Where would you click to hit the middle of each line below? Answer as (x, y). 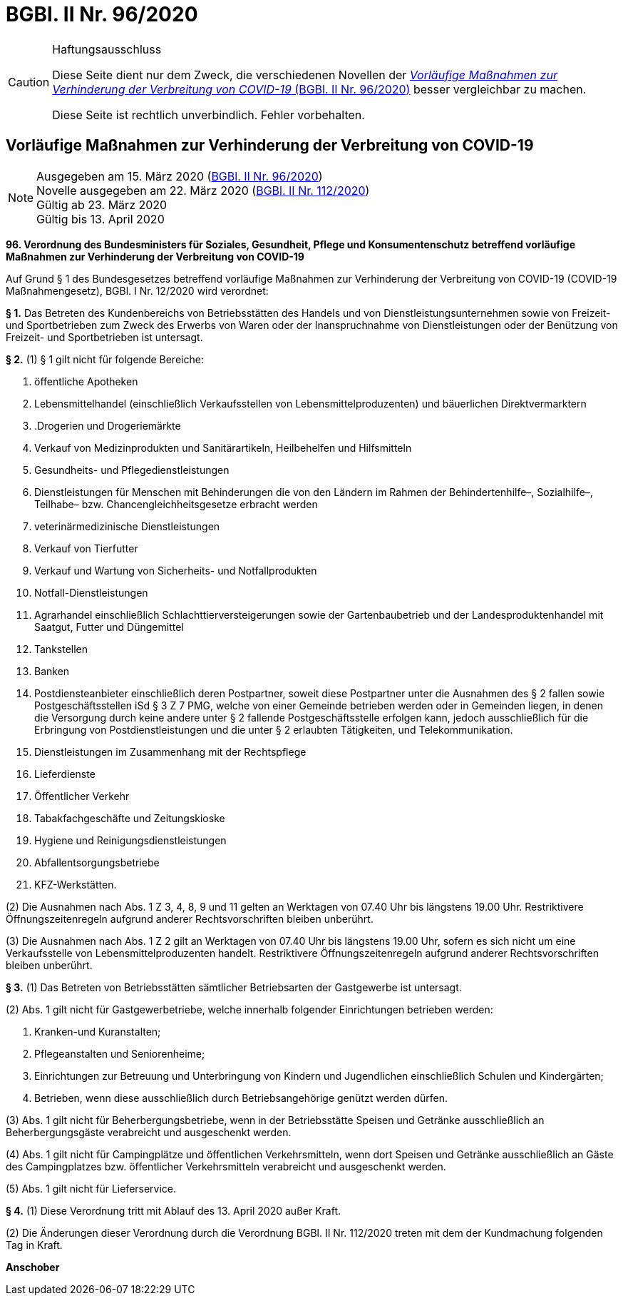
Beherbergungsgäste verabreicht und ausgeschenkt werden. (149, 1132)
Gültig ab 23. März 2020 (102, 204)
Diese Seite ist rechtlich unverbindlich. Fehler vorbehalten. (208, 115)
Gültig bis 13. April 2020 (101, 219)
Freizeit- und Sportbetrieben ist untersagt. (104, 337)
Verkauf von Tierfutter (86, 548)
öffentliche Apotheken (86, 381)
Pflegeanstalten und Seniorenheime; (120, 1053)
